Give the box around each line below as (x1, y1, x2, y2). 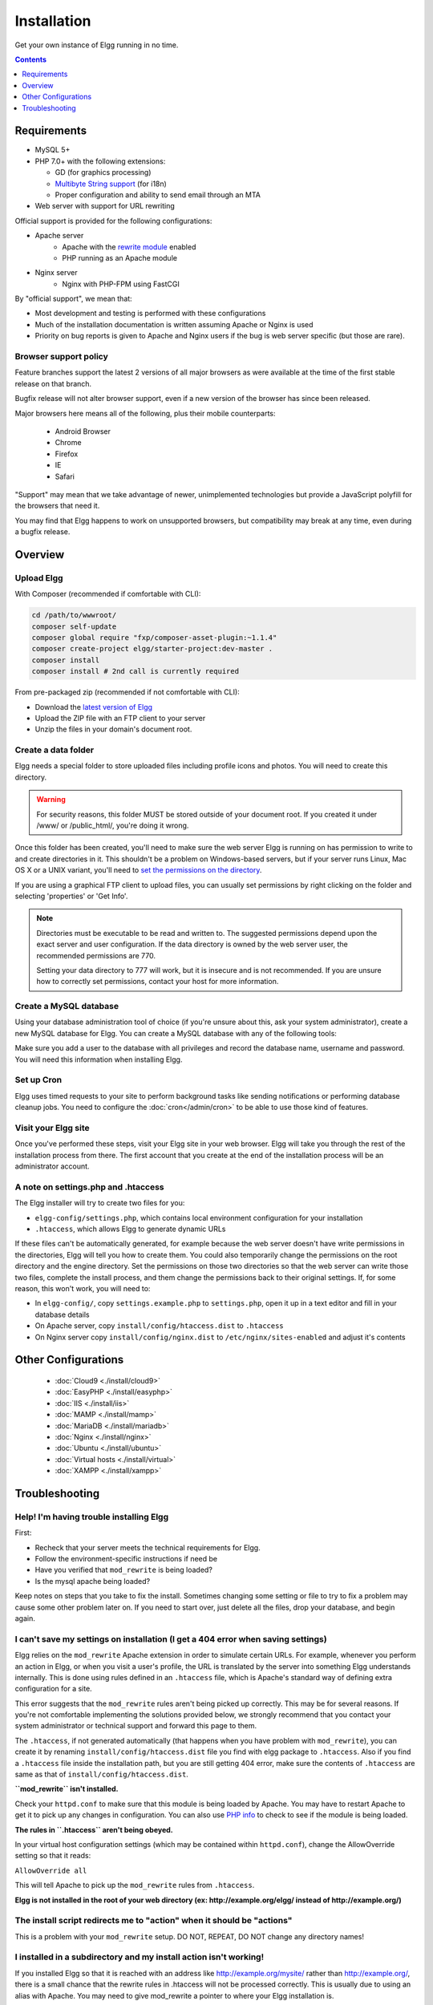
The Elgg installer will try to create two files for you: (14, 1198, 185, 1208)
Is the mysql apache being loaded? (34, 1576, 151, 1586)
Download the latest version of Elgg (34, 702, 152, 711)
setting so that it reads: (14, 1851, 91, 1861)
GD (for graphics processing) (55, 168, 152, 177)
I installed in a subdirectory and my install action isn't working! (14, 1951, 265, 1962)
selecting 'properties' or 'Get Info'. (14, 891, 128, 901)
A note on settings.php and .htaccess (14, 1181, 164, 1193)
